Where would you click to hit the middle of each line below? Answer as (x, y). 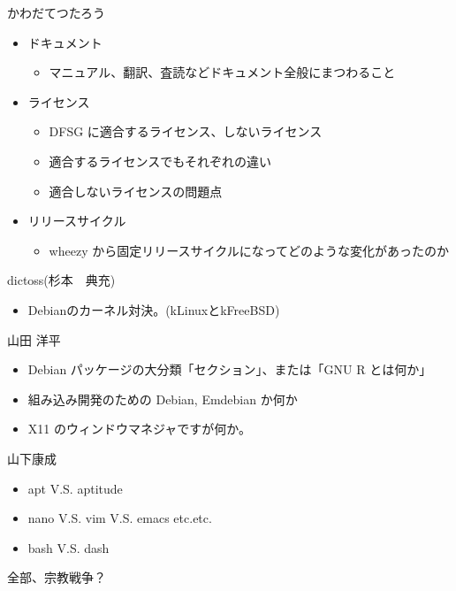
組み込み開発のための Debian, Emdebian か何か (163, 399)
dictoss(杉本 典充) (61, 280)
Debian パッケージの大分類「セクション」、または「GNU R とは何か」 (230, 369)
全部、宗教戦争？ (57, 577)
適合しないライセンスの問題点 (136, 191)
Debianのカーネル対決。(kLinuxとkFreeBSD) (154, 309)
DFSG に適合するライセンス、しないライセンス (186, 131)
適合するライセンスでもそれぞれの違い (160, 161)
